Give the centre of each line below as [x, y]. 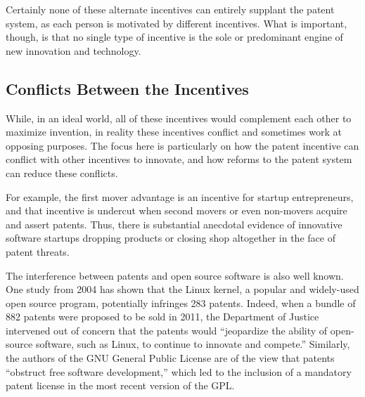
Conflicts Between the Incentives [127, 88]
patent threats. [38, 251]
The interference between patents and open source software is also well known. [175, 275]
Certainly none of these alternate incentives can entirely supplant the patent [170, 9]
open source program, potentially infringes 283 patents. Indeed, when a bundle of [181, 302]
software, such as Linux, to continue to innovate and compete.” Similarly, [193, 344]
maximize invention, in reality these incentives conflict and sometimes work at [174, 132]
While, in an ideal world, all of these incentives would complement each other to [179, 118]
